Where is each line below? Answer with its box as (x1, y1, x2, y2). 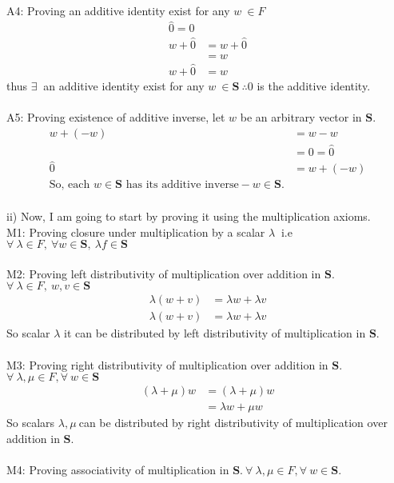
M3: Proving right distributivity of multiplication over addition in (6, 356, 328, 373)
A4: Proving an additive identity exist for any (6, 2, 230, 18)
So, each (49, 179, 90, 191)
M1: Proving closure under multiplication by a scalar (6, 223, 265, 240)
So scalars (6, 414, 55, 431)
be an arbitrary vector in (240, 109, 362, 126)
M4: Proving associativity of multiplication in (6, 461, 229, 477)
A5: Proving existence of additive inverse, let (6, 109, 225, 126)
